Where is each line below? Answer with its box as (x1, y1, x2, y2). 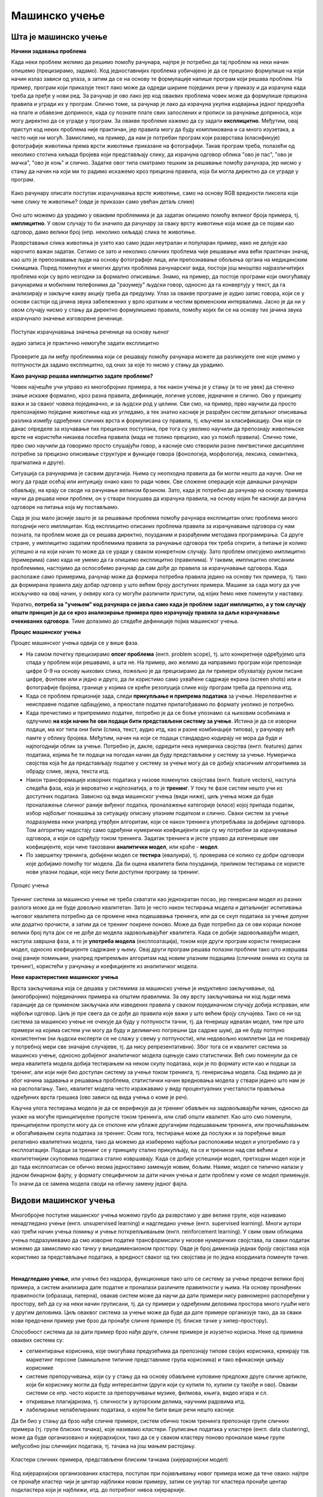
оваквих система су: (11, 1337, 64, 1344)
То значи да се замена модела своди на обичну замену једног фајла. (11, 1180, 188, 1187)
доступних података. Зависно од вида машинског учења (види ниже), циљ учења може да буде (26, 793, 274, 800)
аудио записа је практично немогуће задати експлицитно (11, 339, 160, 347)
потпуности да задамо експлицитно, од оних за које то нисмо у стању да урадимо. (11, 361, 225, 368)
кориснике (26, 1364, 54, 1371)
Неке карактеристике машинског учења (11, 974, 118, 981)
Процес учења (11, 882, 49, 889)
